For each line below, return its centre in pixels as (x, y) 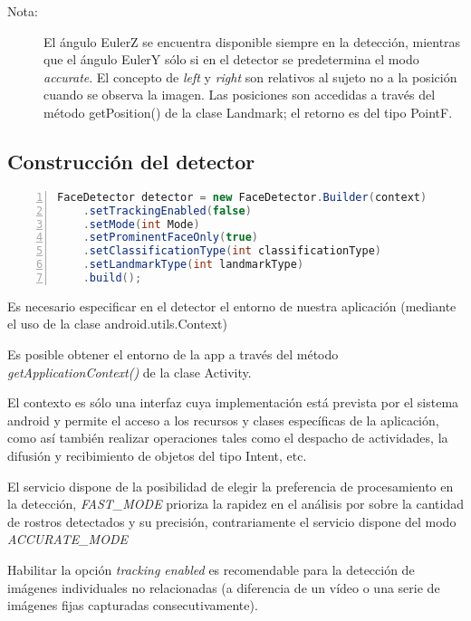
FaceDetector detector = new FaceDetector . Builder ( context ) (242, 197)
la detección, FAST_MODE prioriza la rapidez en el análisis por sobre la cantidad (235, 504)
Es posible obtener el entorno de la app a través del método (173, 354)
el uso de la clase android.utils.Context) (117, 324)
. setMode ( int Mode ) (141, 224)
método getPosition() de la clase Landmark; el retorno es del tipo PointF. (248, 112)
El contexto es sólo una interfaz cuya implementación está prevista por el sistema (233, 402)
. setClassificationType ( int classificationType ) (232, 251)
